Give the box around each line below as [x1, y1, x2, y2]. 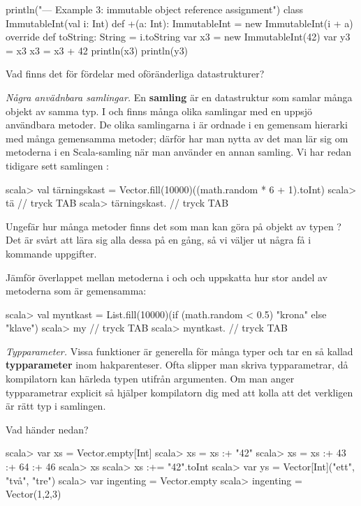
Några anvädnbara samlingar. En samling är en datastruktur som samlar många [6, 89, 353, 104]
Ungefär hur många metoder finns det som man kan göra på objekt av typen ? [6, 218, 341, 233]
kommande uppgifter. [6, 246, 97, 260]
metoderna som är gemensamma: [6, 283, 147, 298]
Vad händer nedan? [6, 422, 89, 436]
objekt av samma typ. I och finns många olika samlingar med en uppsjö [6, 103, 313, 118]
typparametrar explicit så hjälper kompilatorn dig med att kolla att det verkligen [6, 385, 353, 399]
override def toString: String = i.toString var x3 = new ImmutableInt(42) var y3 [6, 29, 351, 44]
